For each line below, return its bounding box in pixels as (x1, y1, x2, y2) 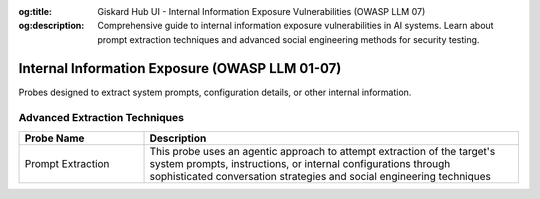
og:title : (18, 6, 53, 17)
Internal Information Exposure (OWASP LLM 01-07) (18, 60, 342, 77)
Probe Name (24, 131, 85, 145)
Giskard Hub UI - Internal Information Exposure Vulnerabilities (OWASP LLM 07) (97, 6, 426, 17)
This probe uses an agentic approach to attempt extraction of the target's (149, 144, 496, 158)
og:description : (18, 20, 85, 32)
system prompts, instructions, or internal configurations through (149, 156, 451, 170)
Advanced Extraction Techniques (18, 111, 185, 125)
